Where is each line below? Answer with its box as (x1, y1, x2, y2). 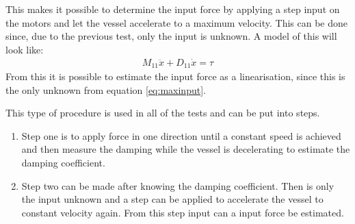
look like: (5, 42, 44, 56)
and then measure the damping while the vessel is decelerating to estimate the (21, 142, 350, 156)
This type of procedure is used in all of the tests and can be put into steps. (5, 105, 320, 120)
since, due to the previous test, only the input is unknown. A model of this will (5, 29, 337, 43)
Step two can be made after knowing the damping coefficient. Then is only (21, 178, 334, 192)
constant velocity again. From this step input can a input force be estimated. (21, 205, 344, 219)
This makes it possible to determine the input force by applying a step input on (5, 2, 340, 16)
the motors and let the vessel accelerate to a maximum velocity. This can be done (5, 15, 348, 29)
